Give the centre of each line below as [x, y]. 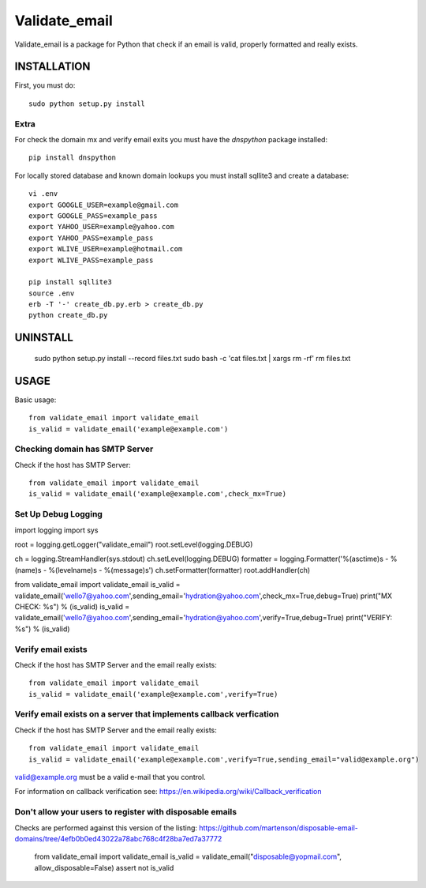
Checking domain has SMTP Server [84, 449]
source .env [52, 293]
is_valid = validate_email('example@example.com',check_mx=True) [158, 494]
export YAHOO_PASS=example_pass [91, 238]
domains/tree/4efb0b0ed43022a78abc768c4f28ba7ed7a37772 [118, 838]
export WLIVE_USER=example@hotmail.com [106, 249]
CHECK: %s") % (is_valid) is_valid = [72, 606]
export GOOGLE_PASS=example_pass [93, 216]
